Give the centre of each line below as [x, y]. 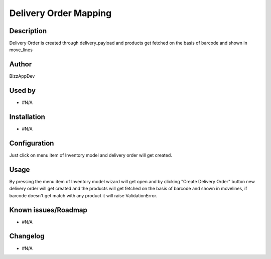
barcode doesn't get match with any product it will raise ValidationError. [83, 195]
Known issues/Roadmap [48, 210]
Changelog [27, 236]
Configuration [32, 143]
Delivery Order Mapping [60, 13]
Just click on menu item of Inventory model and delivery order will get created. [91, 155]
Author [21, 64]
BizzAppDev [22, 76]
